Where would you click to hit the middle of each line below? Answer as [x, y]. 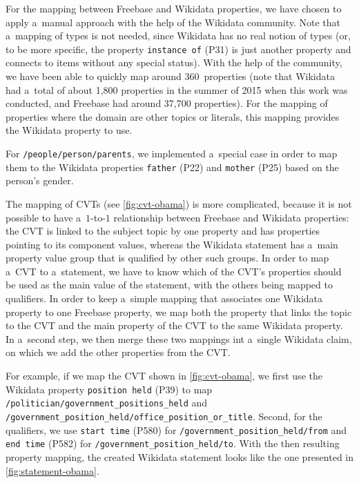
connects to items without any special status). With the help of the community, [174, 62]
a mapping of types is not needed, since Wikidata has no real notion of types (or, [178, 36]
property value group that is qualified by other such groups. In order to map [167, 258]
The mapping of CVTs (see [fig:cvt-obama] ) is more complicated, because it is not [179, 203]
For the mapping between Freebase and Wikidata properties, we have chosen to [174, 8]
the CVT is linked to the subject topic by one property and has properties [163, 231]
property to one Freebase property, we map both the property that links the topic [179, 312]
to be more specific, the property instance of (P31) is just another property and [178, 49]
